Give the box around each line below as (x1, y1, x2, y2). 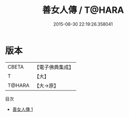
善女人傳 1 (12, 106, 33, 112)
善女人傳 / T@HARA (42, 4, 125, 16)
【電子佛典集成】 (34, 64, 74, 71)
